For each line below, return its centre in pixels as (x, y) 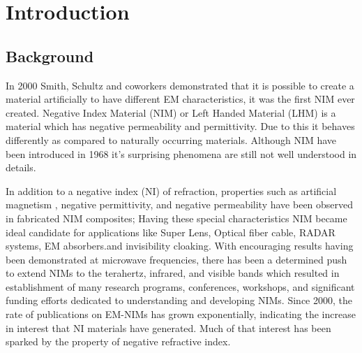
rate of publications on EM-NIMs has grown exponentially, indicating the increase (181, 314)
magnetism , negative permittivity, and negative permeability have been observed (180, 204)
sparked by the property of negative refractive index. (118, 341)
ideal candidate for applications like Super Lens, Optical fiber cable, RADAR (171, 232)
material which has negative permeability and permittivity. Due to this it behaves (180, 126)
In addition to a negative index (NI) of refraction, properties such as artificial (171, 190)
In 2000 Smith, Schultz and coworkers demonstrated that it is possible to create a (180, 85)
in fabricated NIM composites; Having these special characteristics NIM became (176, 218)
